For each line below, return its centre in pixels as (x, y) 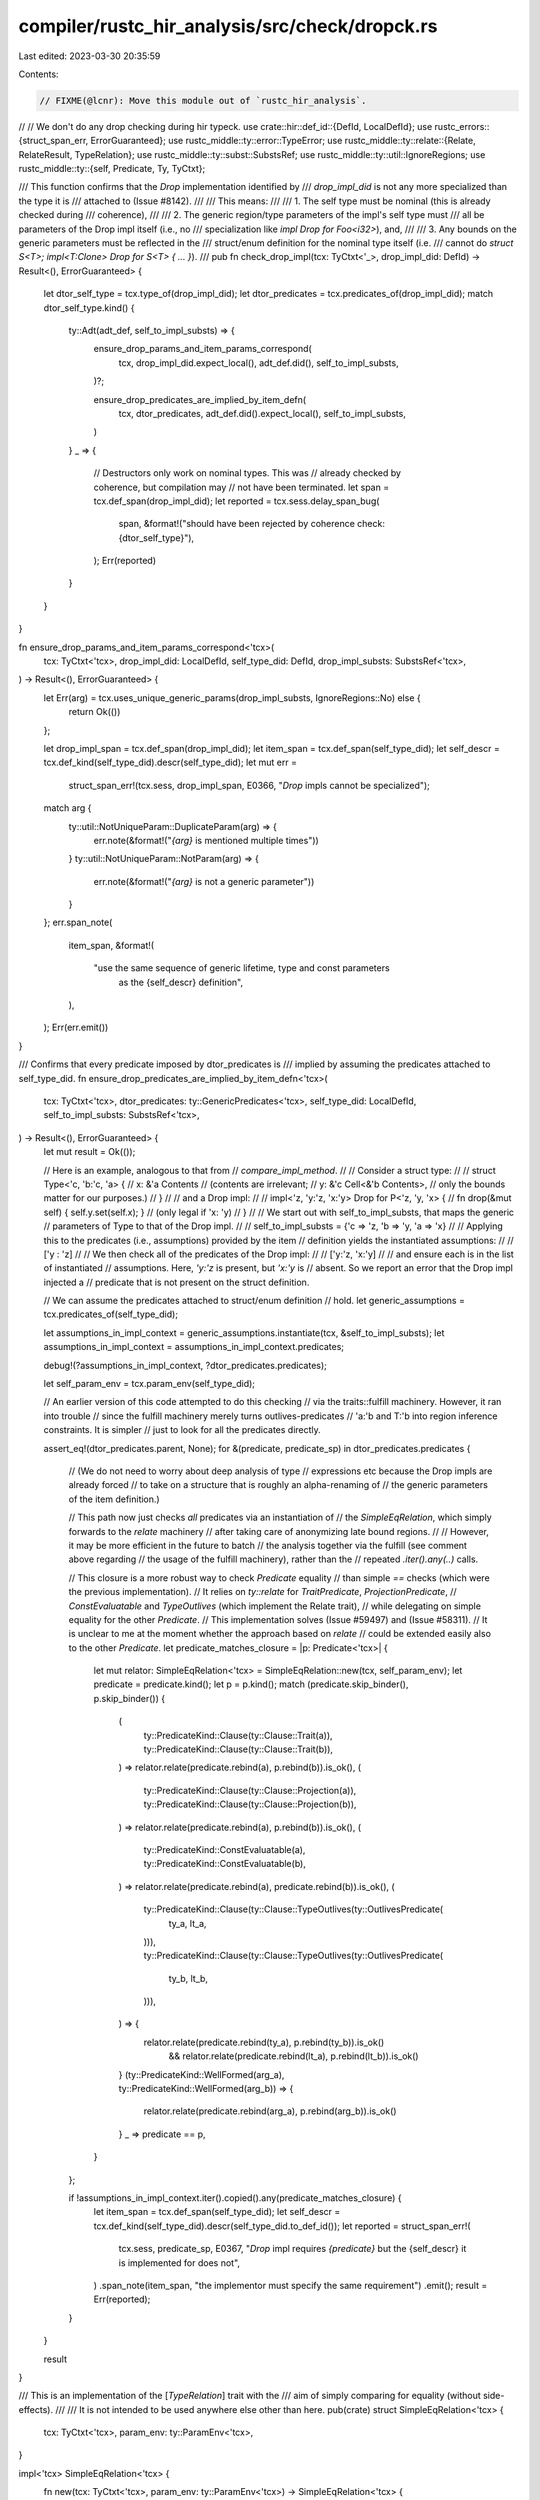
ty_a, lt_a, (187, 1923)
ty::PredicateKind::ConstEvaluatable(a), (224, 1849)
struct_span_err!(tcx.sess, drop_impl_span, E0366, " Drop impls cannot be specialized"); (249, 785)
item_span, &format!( (111, 945)
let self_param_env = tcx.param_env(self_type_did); (149, 1384)
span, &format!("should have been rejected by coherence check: (251, 524)
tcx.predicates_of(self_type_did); (111, 1314)
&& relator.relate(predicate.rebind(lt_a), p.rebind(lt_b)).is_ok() (293, 2056)
